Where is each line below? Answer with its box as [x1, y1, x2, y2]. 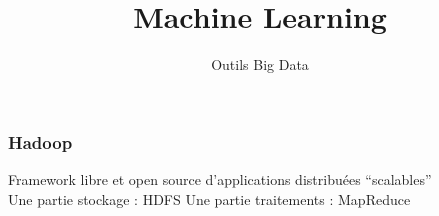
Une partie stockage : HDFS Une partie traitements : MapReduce [8, 188, 411, 209]
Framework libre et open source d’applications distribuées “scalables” [8, 169, 432, 190]
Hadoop [8, 129, 73, 154]
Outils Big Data [211, 54, 309, 75]
